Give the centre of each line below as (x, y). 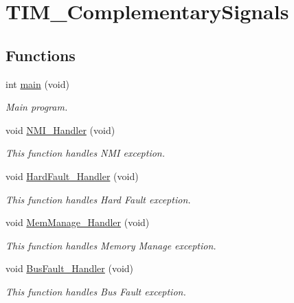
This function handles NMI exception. (86, 153)
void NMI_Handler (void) (60, 130)
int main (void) (37, 83)
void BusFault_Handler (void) (70, 268)
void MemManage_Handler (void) (78, 222)
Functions (41, 55)
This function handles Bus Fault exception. (96, 291)
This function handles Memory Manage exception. (111, 245)
